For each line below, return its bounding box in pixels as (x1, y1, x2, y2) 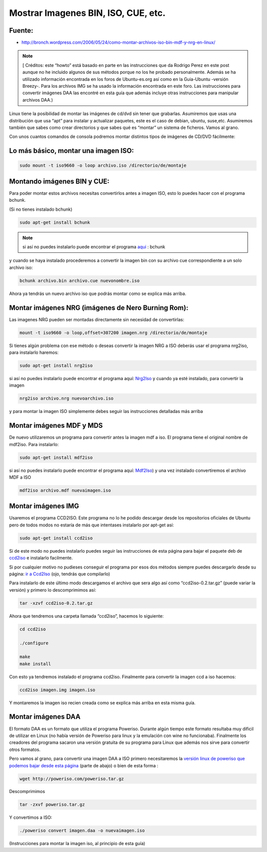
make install (19, 661, 51, 667)
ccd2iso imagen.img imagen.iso (19, 687, 96, 692)
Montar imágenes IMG (9, 502, 79, 511)
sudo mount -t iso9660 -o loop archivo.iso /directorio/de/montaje (19, 163, 187, 169)
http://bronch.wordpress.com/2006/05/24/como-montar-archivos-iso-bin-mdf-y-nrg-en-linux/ (21, 40, 216, 46)
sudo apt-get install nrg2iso (19, 363, 93, 368)
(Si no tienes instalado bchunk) (9, 206, 73, 212)
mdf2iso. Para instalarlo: (9, 441, 59, 447)
